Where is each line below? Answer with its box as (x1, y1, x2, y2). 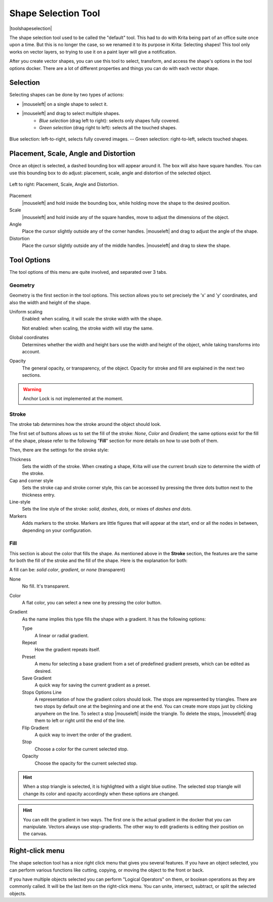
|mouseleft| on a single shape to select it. (22, 101, 108, 107)
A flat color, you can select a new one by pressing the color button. (22, 600, 162, 605)
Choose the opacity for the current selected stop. (34, 760, 138, 766)
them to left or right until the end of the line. (34, 717, 126, 724)
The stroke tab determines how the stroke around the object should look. (9, 421, 161, 427)
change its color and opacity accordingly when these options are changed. (23, 790, 179, 797)
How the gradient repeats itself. (34, 646, 101, 653)
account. (22, 348, 40, 354)
